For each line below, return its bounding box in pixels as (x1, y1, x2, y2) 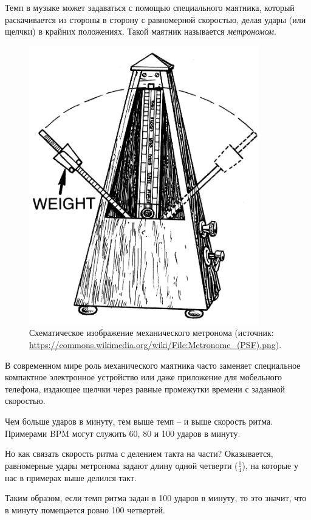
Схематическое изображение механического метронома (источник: (29, 326, 274, 339)
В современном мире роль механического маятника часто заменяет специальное (5, 358, 301, 371)
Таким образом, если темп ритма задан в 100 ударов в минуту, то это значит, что (5, 491, 307, 504)
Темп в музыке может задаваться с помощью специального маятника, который (5, 1, 295, 13)
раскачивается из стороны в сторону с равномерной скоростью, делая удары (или (5, 13, 306, 26)
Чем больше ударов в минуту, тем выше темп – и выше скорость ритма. (5, 414, 273, 427)
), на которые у (242, 459, 298, 471)
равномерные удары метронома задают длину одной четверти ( (5, 459, 238, 471)
